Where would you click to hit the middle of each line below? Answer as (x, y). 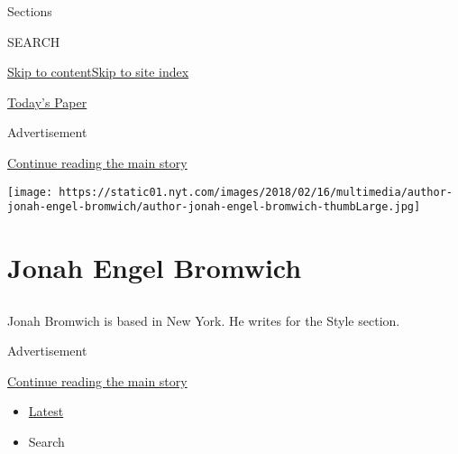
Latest (46, 411)
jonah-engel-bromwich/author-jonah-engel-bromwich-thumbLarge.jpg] (214, 207)
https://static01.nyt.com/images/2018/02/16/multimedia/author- (256, 192)
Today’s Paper (47, 102)
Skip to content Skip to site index (98, 72)
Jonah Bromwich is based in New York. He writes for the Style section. (204, 320)
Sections (30, 11)
